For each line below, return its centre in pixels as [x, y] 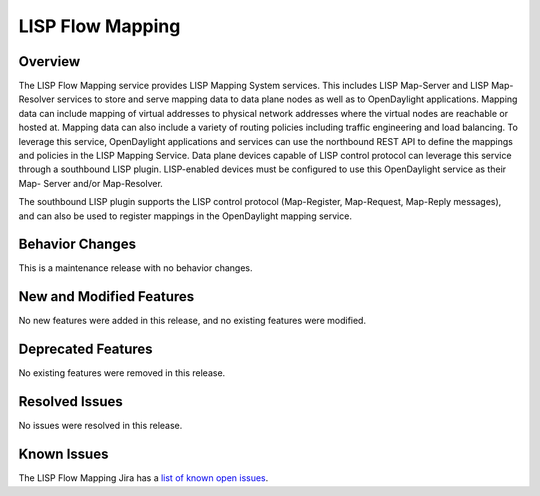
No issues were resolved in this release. [100, 426]
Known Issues [63, 454]
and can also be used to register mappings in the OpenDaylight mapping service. [185, 216]
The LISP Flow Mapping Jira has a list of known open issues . [143, 478]
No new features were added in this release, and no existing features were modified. [192, 321]
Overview [49, 61]
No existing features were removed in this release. [122, 373]
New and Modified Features [106, 296]
